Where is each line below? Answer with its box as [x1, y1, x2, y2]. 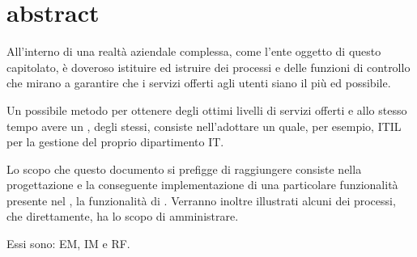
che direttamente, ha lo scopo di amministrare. [6, 208, 239, 225]
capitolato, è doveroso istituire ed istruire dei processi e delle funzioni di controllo [6, 58, 411, 75]
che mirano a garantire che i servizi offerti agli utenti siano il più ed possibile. [6, 74, 391, 91]
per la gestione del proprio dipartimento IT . [6, 133, 224, 150]
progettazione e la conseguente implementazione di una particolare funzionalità [6, 176, 398, 193]
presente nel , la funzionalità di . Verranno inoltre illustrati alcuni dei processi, [6, 192, 396, 209]
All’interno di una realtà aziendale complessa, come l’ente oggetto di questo [6, 43, 381, 60]
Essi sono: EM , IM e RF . [6, 235, 130, 252]
